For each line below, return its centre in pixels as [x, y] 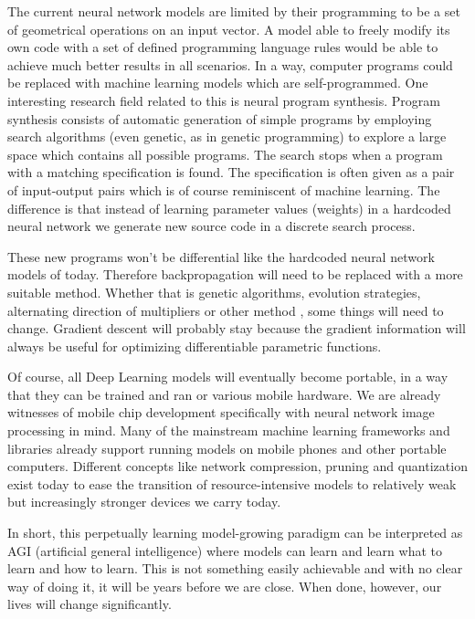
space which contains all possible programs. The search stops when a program [225, 154]
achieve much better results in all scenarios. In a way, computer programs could [230, 64]
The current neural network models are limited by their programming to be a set [234, 11]
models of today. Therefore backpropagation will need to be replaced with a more [235, 274]
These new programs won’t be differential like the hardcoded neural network [221, 256]
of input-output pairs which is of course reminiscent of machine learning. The [224, 189]
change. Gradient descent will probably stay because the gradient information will [237, 328]
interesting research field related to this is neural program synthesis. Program [224, 100]
